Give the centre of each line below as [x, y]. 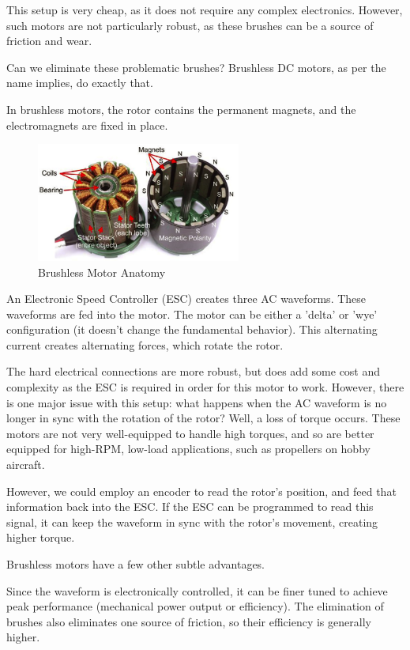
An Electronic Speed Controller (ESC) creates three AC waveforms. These [186, 299]
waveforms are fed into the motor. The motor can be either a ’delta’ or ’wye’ [192, 314]
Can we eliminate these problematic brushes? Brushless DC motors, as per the [196, 67]
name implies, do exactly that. [80, 83]
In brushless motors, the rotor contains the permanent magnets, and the [181, 109]
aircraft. [26, 465]
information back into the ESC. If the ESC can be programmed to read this [190, 506]
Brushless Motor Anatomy [102, 272]
